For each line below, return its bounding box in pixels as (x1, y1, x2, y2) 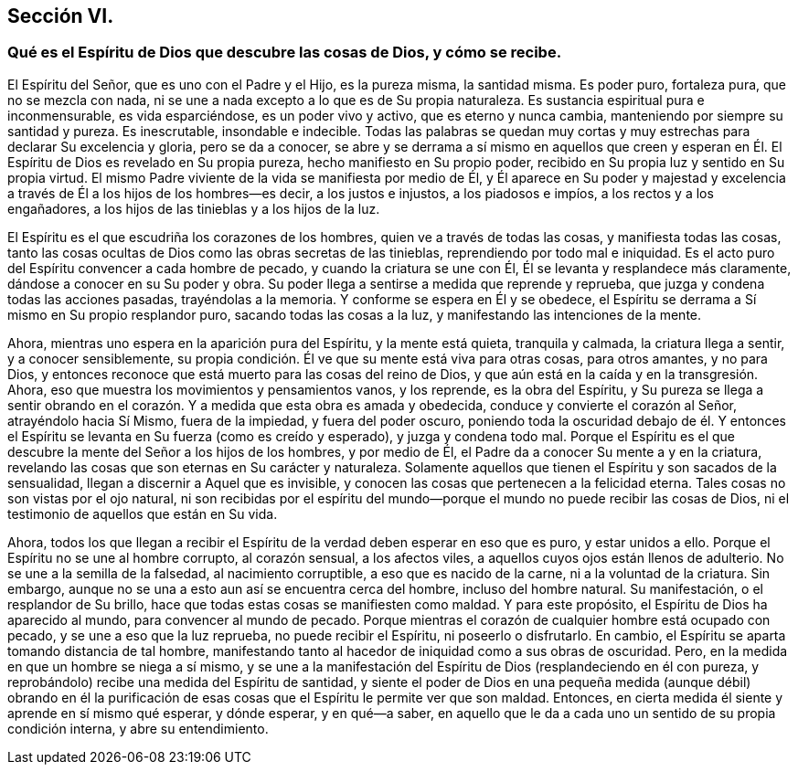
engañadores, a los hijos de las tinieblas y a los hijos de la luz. (7, 200, 380, 217)
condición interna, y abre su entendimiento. (7, 720, 269, 736)
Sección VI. (7, 5, 114, 27)
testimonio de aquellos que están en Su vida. (7, 505, 278, 522)
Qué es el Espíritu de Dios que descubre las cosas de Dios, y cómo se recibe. (7, 43, 562, 62)
